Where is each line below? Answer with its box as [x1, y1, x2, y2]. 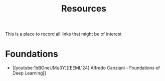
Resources [61, 3, 107, 14]
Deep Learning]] [12, 70, 46, 76]
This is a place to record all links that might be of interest [5, 31, 122, 37]
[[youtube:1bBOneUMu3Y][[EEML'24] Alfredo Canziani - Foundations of [12, 65, 161, 71]
